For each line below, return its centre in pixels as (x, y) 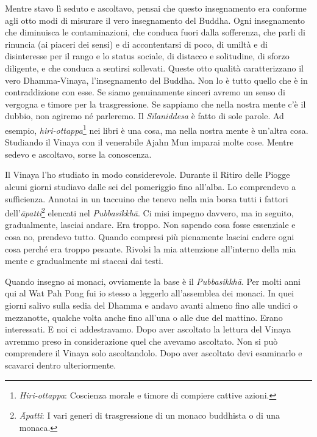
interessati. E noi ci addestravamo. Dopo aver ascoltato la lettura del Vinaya (148, 329)
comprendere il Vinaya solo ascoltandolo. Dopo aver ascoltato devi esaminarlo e (154, 353)
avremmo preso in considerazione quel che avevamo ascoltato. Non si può (141, 341)
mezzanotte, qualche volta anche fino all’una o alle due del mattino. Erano (144, 317)
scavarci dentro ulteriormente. (61, 365)
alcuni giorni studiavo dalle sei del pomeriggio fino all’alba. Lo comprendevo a (151, 186)
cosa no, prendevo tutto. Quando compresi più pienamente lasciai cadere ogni (150, 237)
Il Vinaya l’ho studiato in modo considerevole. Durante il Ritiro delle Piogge (148, 174)
